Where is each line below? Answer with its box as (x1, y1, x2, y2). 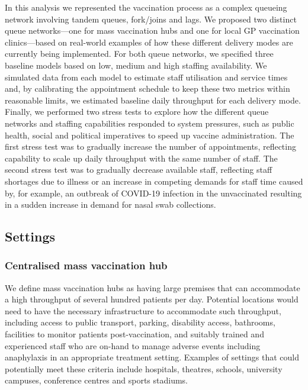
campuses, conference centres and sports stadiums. (5, 374, 188, 386)
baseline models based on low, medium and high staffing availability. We (5, 59, 267, 71)
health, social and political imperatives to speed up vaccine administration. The (5, 128, 294, 141)
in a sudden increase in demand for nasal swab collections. (5, 198, 216, 211)
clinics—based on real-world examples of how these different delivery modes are (5, 36, 293, 48)
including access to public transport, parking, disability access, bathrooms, (5, 316, 275, 328)
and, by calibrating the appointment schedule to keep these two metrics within (5, 82, 290, 95)
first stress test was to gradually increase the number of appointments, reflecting (5, 140, 296, 153)
